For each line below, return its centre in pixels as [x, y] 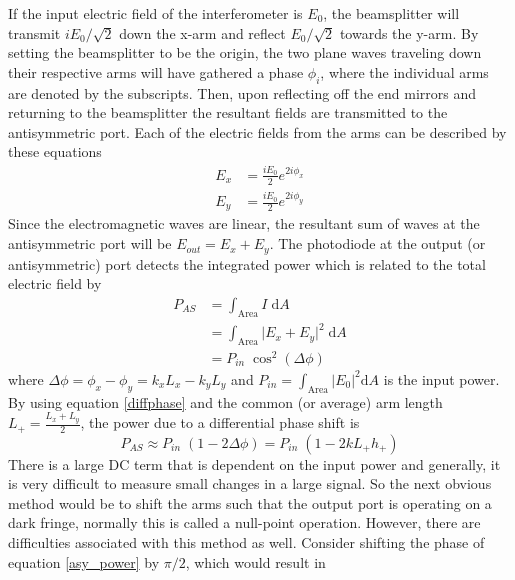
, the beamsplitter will [391, 13]
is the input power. [441, 378]
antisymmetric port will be [90, 243]
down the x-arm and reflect [202, 32]
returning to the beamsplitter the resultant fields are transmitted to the [228, 112]
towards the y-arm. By [409, 32]
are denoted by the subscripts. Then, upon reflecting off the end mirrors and [242, 92]
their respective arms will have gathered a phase [156, 71]
